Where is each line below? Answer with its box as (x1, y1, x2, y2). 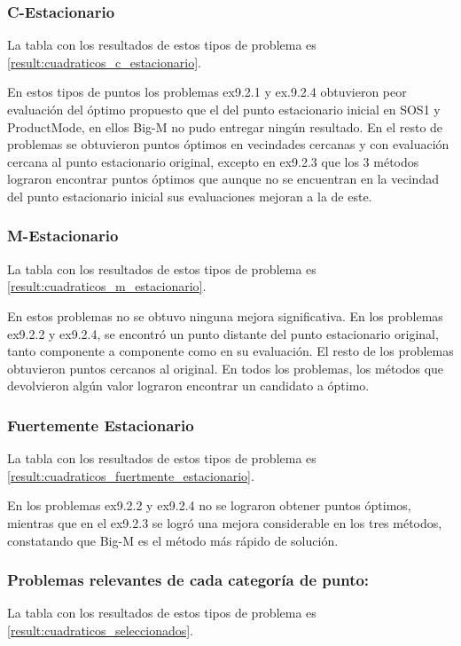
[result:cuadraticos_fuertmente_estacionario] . (7, 466, 254, 484)
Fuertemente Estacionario (7, 414, 194, 436)
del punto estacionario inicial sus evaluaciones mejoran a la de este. (7, 186, 372, 205)
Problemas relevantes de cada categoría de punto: (7, 569, 370, 591)
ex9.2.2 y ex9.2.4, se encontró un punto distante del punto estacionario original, (7, 324, 439, 343)
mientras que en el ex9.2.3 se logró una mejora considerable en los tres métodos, (7, 513, 442, 532)
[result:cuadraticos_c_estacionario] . (7, 52, 201, 71)
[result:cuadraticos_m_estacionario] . (7, 277, 207, 295)
